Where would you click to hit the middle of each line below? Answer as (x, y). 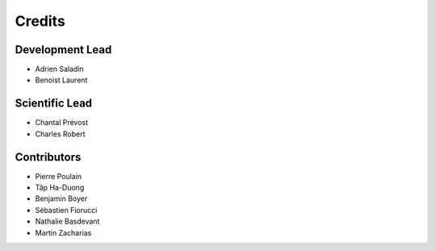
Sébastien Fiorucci (66, 210)
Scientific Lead (54, 104)
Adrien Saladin (59, 69)
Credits (40, 21)
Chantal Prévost (62, 123)
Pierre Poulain (59, 176)
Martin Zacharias (63, 232)
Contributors (48, 157)
